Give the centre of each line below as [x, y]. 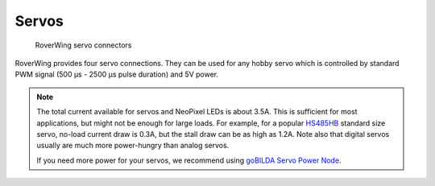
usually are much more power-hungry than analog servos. [133, 146]
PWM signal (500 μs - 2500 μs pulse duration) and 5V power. [117, 74]
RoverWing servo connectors [83, 45]
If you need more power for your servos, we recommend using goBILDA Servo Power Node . [189, 160]
